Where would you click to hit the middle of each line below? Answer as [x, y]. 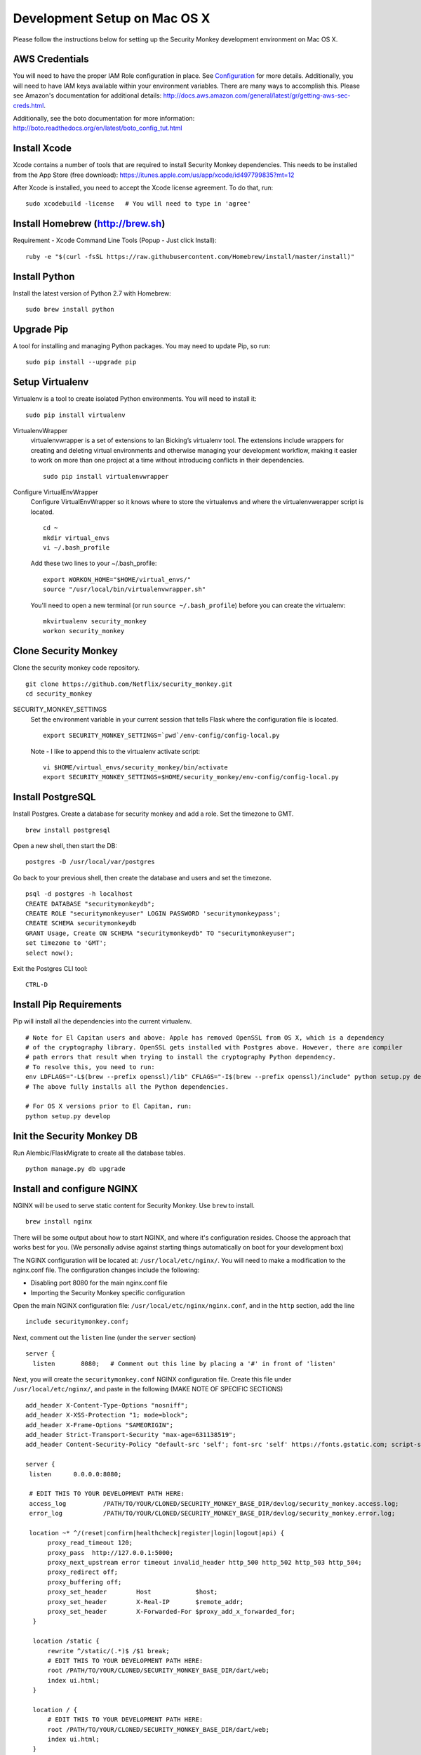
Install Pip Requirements [67, 1005]
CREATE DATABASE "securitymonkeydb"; [91, 903]
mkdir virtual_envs [76, 538]
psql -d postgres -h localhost [79, 894]
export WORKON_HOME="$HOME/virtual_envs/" [117, 580]
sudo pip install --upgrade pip [81, 362]
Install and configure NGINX [75, 1189]
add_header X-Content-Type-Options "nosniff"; [107, 1405]
